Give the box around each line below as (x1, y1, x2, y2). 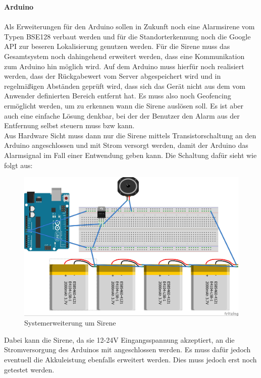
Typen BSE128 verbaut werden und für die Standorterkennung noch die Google (4, 31, 251, 41)
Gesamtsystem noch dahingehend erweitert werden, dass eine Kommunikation (4, 50, 245, 61)
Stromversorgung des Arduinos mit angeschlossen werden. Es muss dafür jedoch (4, 344, 251, 355)
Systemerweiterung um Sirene (24, 317, 116, 328)
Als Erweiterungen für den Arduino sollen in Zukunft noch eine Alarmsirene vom (4, 21, 255, 32)
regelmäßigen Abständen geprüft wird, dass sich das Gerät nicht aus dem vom (4, 80, 245, 91)
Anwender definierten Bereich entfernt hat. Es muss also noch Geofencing (4, 90, 231, 101)
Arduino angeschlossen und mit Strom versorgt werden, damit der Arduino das (4, 140, 248, 150)
